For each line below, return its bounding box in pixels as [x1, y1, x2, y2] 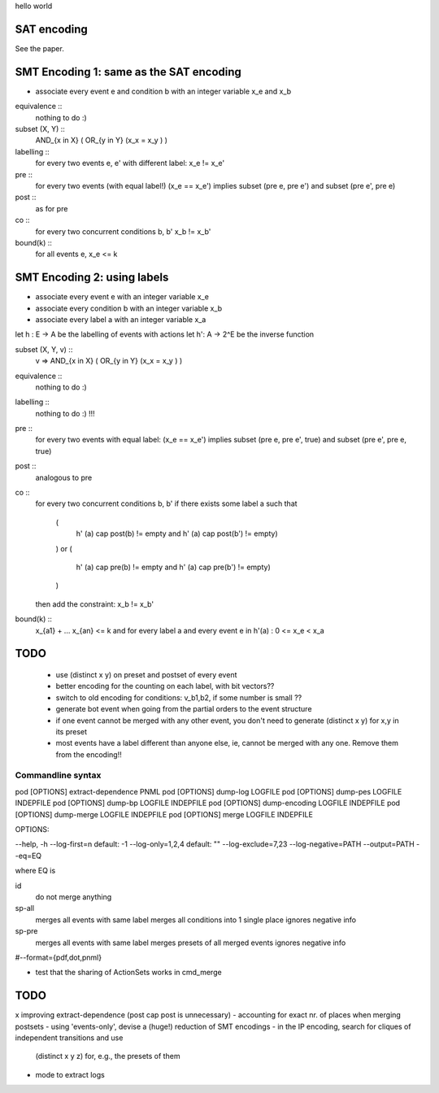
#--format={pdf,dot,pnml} [15, 952, 102, 962]
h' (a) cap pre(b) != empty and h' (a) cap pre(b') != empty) [76, 562, 272, 572]
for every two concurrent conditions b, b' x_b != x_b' [35, 226, 211, 236]
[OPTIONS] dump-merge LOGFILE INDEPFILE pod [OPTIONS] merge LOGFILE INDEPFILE [15, 809, 313, 819]
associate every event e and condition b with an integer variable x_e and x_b [35, 86, 292, 96]
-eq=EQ [15, 851, 42, 860]
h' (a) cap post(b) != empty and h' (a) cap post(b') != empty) [76, 529, 278, 538]
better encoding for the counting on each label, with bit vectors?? [55, 681, 275, 691]
